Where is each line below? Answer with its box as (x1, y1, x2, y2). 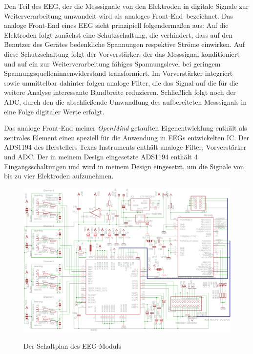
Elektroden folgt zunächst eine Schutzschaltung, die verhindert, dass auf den (4, 29, 233, 40)
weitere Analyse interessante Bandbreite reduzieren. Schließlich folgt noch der (4, 87, 236, 97)
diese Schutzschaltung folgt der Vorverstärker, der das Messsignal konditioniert (4, 48, 240, 59)
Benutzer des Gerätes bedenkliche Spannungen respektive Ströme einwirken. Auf (4, 39, 245, 49)
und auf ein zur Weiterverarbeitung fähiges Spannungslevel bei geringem (4, 58, 221, 68)
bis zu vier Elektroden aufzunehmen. (4, 171, 114, 181)
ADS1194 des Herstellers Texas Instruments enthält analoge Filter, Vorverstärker (4, 142, 247, 152)
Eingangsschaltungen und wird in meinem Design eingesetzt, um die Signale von (4, 161, 244, 171)
